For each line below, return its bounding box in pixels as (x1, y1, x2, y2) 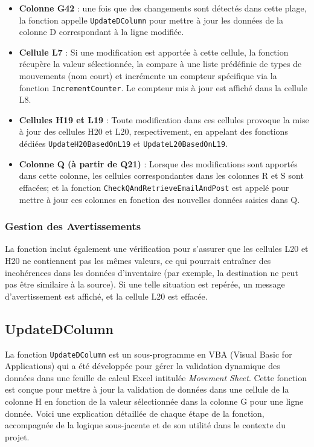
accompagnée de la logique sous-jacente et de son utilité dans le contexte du (5, 419, 286, 431)
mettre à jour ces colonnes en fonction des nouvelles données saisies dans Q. (19, 193, 300, 205)
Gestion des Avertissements (5, 219, 141, 234)
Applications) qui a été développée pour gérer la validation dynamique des (5, 359, 280, 372)
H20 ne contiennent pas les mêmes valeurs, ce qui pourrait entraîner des (5, 254, 271, 266)
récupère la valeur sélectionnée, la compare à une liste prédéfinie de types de (19, 57, 302, 70)
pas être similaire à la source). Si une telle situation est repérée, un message (5, 278, 285, 291)
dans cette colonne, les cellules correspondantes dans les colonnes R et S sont (19, 169, 304, 182)
